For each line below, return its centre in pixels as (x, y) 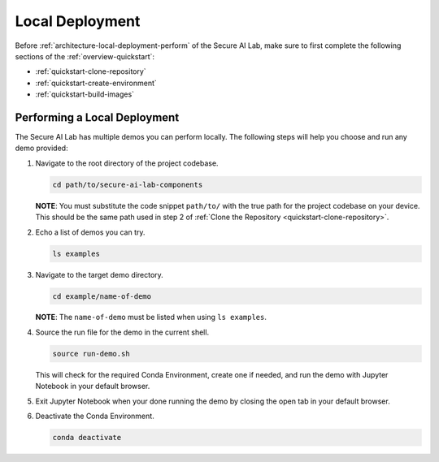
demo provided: (41, 148)
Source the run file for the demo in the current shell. (122, 332)
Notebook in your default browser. (93, 386)
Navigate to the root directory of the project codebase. (127, 163)
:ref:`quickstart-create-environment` (96, 83)
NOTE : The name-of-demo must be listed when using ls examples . (151, 317)
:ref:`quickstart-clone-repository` (91, 71)
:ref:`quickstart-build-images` (85, 94)
